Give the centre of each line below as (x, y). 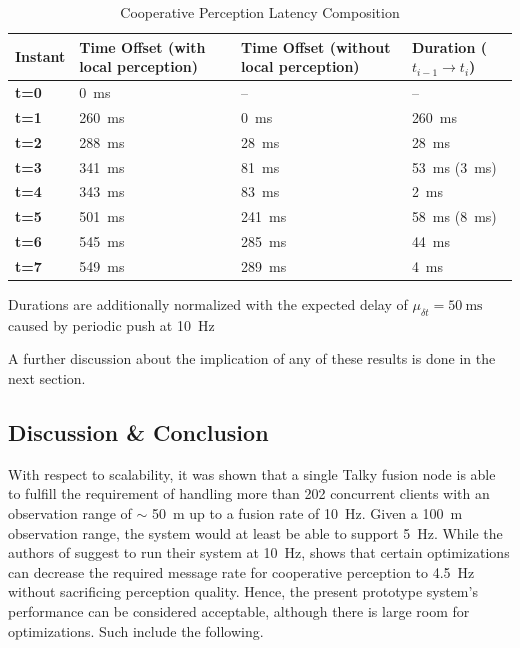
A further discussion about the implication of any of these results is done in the (252, 358)
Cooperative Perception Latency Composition (260, 12)
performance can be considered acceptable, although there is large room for (239, 610)
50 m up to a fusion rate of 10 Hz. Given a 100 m (307, 513)
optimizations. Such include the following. (136, 630)
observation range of (70, 513)
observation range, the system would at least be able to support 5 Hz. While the (255, 532)
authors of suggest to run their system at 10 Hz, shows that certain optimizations (259, 552)
